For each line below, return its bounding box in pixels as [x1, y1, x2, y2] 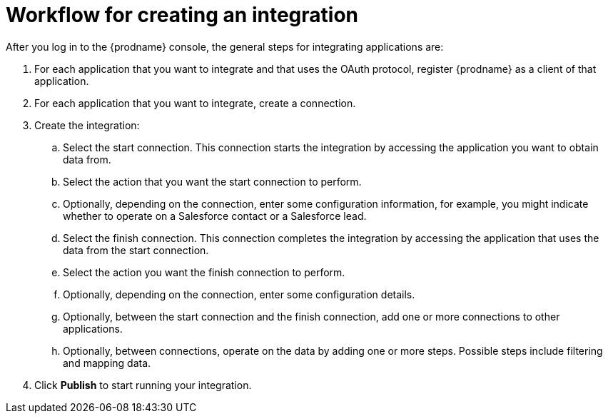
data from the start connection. [63, 243, 209, 256]
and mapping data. [63, 356, 151, 369]
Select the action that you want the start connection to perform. [63, 175, 362, 188]
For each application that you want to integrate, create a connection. [34, 96, 356, 109]
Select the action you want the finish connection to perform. [63, 266, 345, 278]
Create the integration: [34, 118, 140, 131]
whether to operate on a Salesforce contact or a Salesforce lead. [63, 209, 367, 222]
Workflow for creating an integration [6, 3, 359, 27]
